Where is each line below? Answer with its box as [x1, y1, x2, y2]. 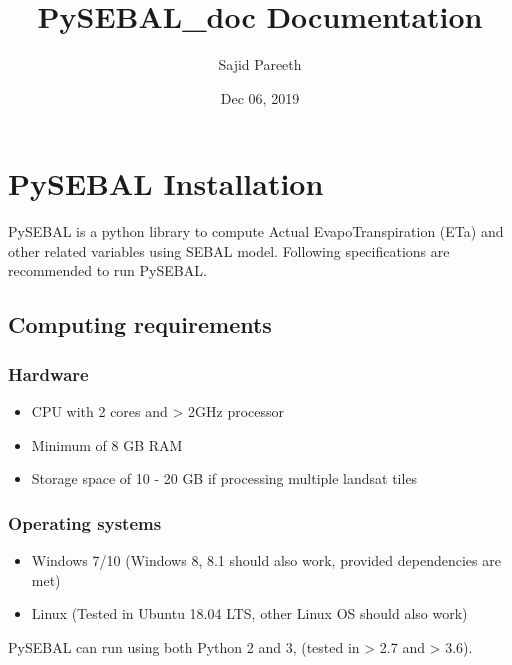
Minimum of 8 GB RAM [31, 434, 183, 455]
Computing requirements [8, 309, 272, 340]
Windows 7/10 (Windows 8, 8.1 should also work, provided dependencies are [31, 550, 501, 571]
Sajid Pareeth [218, 54, 302, 75]
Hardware [8, 361, 89, 386]
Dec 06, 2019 [220, 87, 300, 108]
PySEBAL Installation [8, 163, 324, 204]
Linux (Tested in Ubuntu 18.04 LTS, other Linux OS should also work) [31, 603, 468, 624]
